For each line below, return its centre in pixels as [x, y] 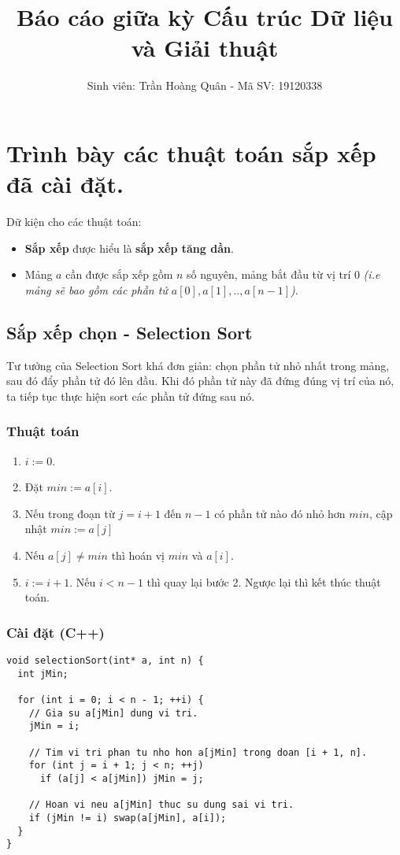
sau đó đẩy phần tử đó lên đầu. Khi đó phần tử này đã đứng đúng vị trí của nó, [200, 381]
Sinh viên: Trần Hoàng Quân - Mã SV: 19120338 [205, 85]
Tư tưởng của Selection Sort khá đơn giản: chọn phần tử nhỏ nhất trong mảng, [198, 365]
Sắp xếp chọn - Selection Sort [130, 332]
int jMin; [43, 674]
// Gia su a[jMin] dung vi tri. [113, 713]
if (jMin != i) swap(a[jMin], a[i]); [128, 818]
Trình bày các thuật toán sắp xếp [191, 152]
